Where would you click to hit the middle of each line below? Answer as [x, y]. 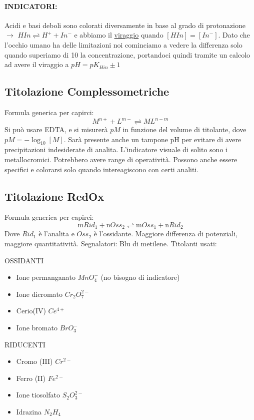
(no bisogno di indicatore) [140, 277]
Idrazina [29, 412]
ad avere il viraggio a [37, 64]
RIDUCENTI [25, 344]
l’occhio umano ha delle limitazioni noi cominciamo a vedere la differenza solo [123, 44]
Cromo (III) [34, 361]
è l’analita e [56, 234]
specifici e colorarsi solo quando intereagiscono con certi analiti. [102, 169]
